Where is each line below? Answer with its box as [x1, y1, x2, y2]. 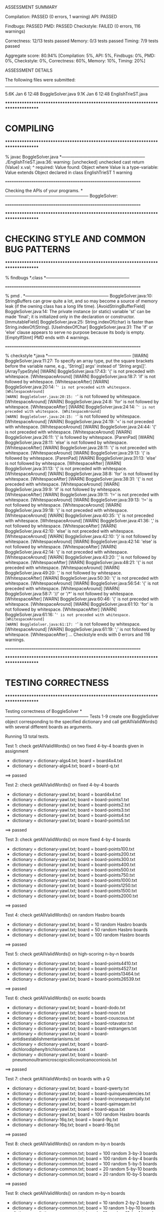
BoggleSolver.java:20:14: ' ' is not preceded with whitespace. [5, 384, 132, 390]
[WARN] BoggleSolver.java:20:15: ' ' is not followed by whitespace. [5, 393, 141, 399]
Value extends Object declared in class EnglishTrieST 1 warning [5, 169, 133, 175]
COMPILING [5, 123, 55, 134]
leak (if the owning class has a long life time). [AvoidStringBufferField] [5, 303, 145, 309]
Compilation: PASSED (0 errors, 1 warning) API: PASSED [5, 14, 117, 19]
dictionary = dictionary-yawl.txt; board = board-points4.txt [12, 812, 130, 818]
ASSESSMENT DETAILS [5, 67, 53, 73]
